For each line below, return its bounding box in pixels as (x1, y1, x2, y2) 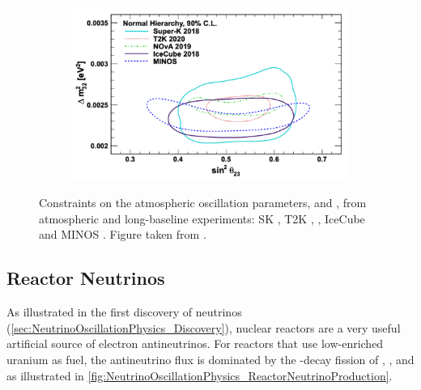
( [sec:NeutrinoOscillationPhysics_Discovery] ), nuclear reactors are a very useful (6, 319, 401, 336)
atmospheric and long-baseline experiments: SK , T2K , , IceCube (39, 210, 365, 227)
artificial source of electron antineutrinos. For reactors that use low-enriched (6, 335, 384, 352)
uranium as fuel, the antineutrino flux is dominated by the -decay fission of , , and (6, 351, 415, 368)
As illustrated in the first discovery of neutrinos (6, 303, 242, 320)
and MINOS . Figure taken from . (39, 226, 206, 243)
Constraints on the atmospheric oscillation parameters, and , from (39, 194, 367, 211)
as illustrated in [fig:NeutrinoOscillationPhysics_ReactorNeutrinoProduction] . (6, 367, 393, 384)
